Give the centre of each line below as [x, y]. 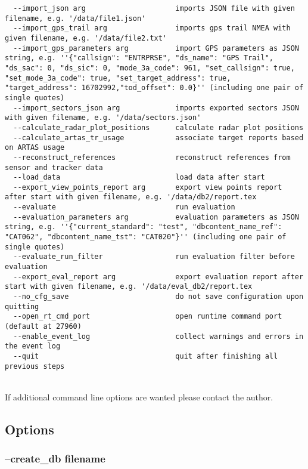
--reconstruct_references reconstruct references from [152, 157]
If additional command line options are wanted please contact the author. [139, 397]
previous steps [35, 366]
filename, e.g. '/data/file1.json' [75, 18]
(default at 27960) [43, 326]
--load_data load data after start [139, 178]
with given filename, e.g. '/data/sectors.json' [103, 118]
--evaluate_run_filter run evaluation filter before [154, 257]
